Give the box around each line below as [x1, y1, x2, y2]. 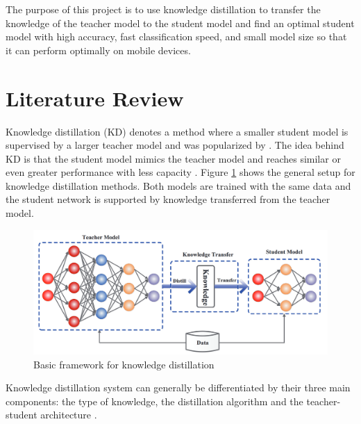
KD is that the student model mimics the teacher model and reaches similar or [6, 151, 341, 165]
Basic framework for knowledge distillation [33, 357, 215, 371]
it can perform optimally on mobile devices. [6, 42, 191, 57]
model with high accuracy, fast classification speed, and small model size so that [6, 29, 347, 44]
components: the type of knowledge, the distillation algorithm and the [6, 393, 303, 408]
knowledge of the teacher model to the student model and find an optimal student [6, 15, 355, 30]
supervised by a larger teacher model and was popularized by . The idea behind [6, 138, 344, 152]
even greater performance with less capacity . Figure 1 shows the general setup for [6, 165, 355, 179]
